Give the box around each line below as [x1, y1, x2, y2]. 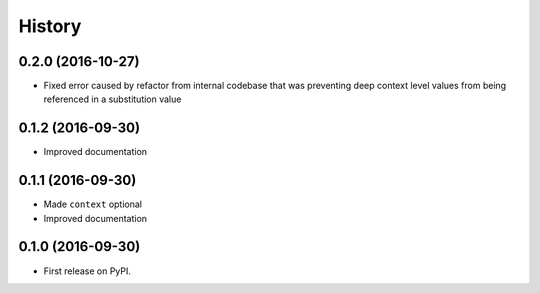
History [18, 15, 82, 37]
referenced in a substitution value [43, 93, 182, 105]
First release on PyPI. [43, 265, 132, 277]
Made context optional [43, 198, 142, 210]
